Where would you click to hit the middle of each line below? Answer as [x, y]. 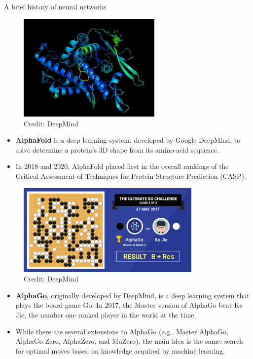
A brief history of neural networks [55, 6]
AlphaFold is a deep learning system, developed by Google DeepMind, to [128, 140]
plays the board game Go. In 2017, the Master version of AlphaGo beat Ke [129, 305]
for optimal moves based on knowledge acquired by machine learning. [120, 350]
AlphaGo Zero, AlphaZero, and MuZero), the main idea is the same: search [129, 341]
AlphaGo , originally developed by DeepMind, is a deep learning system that [132, 295]
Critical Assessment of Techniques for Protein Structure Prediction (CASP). [131, 176]
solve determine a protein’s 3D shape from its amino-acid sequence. [117, 149]
